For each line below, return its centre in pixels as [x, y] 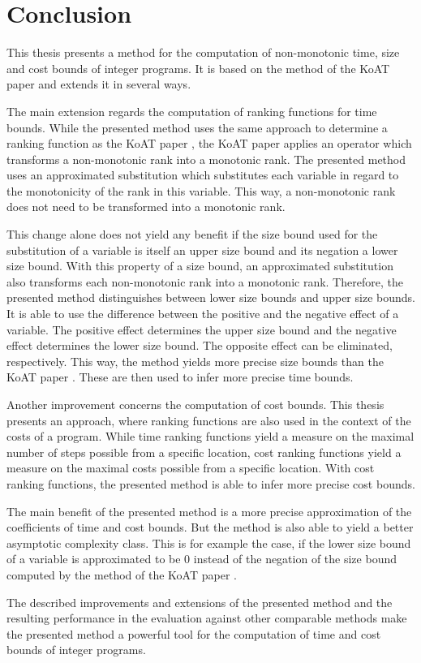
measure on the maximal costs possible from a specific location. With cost [191, 468]
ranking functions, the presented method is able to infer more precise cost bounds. [211, 483]
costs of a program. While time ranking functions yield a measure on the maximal [210, 436]
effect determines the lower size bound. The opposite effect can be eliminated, [200, 345]
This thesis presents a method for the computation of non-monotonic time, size [203, 52]
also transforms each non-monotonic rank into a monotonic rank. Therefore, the [205, 281]
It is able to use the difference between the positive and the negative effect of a [203, 314]
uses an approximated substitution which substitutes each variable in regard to [203, 175]
